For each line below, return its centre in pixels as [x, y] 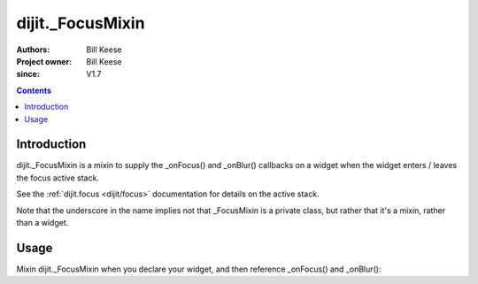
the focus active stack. [58, 178]
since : [28, 74]
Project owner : [44, 61]
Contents [34, 90]
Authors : [33, 50]
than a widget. [42, 222]
